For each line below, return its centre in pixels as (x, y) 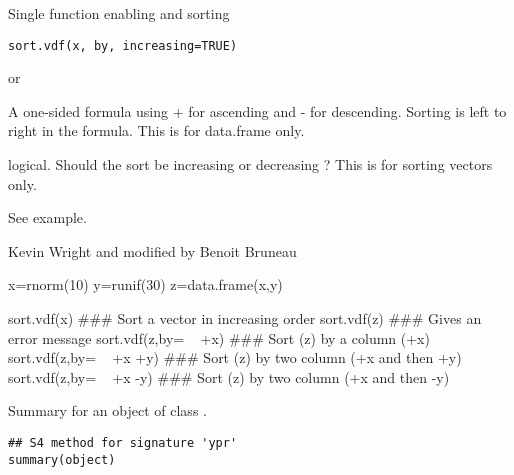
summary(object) (62, 459)
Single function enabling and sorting (119, 13)
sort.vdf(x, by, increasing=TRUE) (123, 45)
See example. (47, 217)
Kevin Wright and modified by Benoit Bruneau (152, 250)
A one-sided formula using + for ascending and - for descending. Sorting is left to (257, 110)
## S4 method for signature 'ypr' (123, 442)
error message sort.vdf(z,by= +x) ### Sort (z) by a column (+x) (219, 337)
